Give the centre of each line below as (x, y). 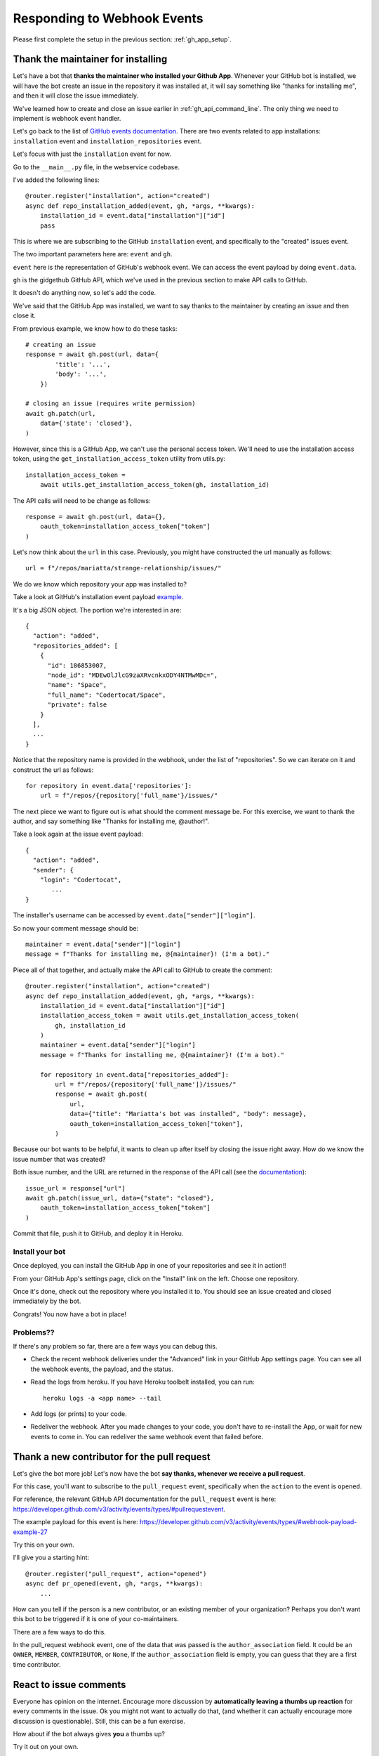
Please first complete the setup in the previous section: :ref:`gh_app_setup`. (122, 39)
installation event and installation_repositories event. (107, 141)
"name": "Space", (77, 685)
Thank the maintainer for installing (90, 59)
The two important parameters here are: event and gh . (93, 254)
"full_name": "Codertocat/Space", (107, 695)
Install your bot (39, 1252)
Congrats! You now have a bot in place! (69, 1314)
